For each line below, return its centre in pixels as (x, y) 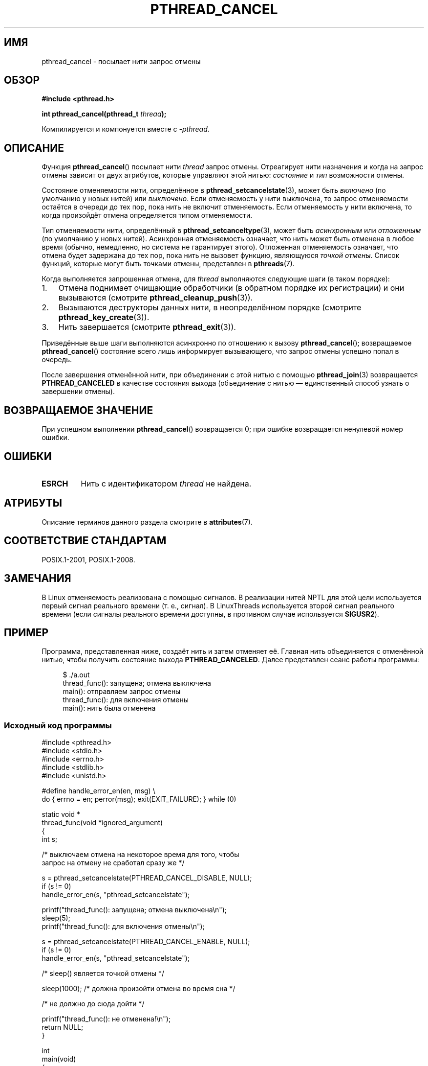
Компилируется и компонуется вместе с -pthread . (126, 129)
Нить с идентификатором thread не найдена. (166, 483)
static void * (61, 814)
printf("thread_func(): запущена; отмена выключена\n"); (134, 910)
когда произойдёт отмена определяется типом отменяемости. (147, 215)
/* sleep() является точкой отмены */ (103, 973)
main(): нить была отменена (109, 708)
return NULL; (63, 1027)
